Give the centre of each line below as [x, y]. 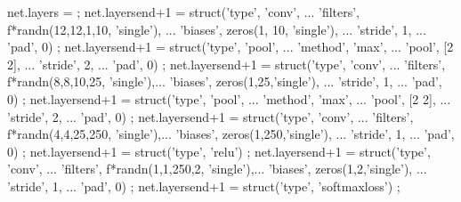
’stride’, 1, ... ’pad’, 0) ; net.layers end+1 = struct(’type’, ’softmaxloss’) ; [204, 186]
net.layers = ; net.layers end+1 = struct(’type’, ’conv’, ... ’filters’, [184, 12]
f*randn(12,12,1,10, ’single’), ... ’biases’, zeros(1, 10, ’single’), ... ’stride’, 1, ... [217, 29]
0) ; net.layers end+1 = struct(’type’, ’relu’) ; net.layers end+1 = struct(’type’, [219, 151]
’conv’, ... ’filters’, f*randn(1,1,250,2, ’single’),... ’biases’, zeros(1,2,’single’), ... [217, 169]
